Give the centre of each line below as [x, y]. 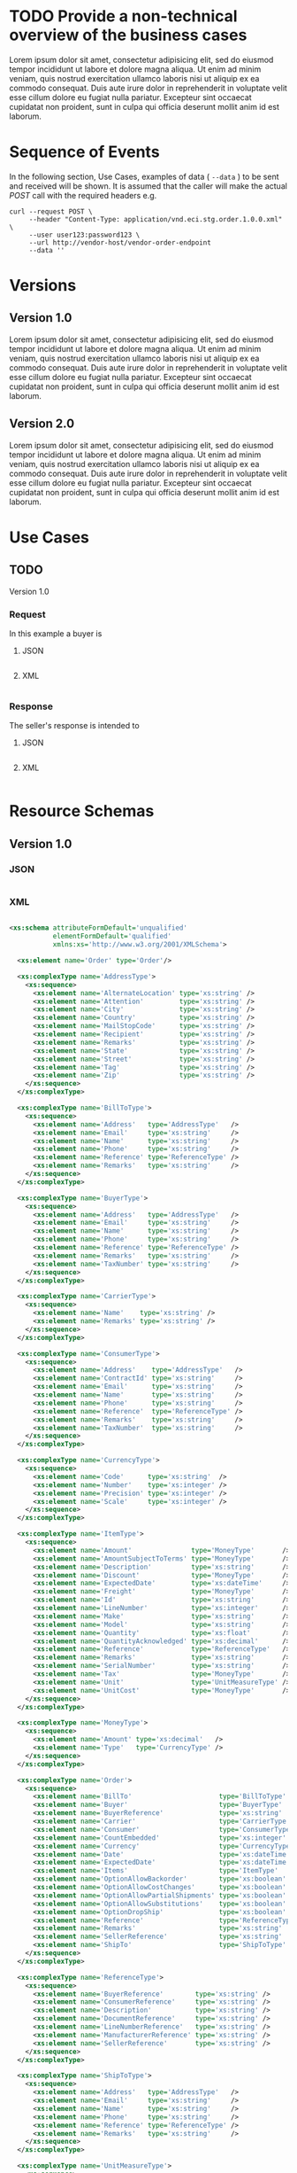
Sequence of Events [85, 152]
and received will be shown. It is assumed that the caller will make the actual [148, 186]
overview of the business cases [128, 35]
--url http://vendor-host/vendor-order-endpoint [120, 242]
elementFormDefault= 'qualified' [112, 937]
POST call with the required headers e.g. [83, 195]
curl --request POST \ [51, 211]
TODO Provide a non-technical [123, 16]
